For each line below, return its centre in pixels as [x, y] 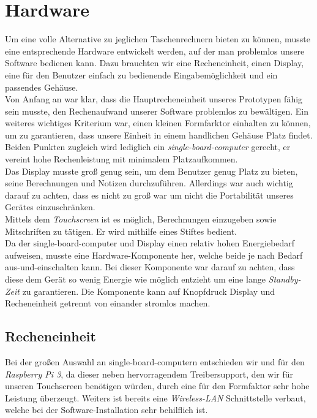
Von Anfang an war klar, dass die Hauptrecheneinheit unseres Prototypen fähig [154, 99]
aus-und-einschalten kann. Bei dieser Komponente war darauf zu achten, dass [150, 267]
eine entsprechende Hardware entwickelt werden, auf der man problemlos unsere [155, 51]
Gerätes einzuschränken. [50, 207]
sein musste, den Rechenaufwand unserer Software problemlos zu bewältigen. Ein [157, 111]
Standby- [285, 279]
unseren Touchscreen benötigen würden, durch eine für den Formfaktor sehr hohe [157, 386]
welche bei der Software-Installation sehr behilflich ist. [106, 410]
